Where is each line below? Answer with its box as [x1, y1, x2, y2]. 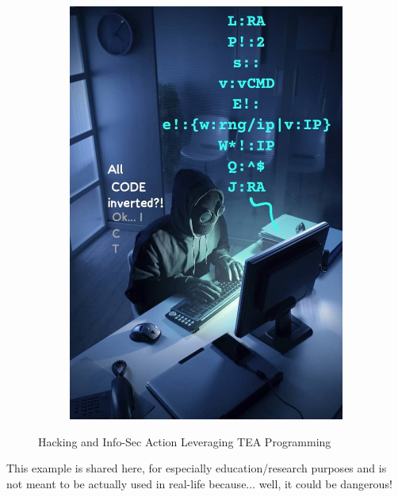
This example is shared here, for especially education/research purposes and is [6, 460, 387, 476]
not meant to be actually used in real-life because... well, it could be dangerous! [6, 475, 392, 491]
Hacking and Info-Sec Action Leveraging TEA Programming [38, 433, 331, 449]
